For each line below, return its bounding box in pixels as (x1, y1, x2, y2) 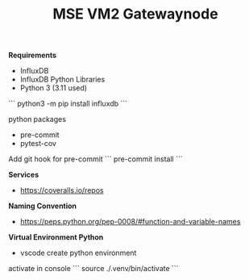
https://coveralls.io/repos (19, 186, 104, 195)
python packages (8, 115, 67, 124)
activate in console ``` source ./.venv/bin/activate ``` (8, 264, 179, 274)
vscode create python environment (19, 248, 137, 258)
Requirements (8, 50, 57, 61)
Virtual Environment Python (8, 232, 104, 242)
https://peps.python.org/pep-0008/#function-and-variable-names (19, 217, 241, 227)
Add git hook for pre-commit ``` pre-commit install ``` (8, 154, 183, 164)
